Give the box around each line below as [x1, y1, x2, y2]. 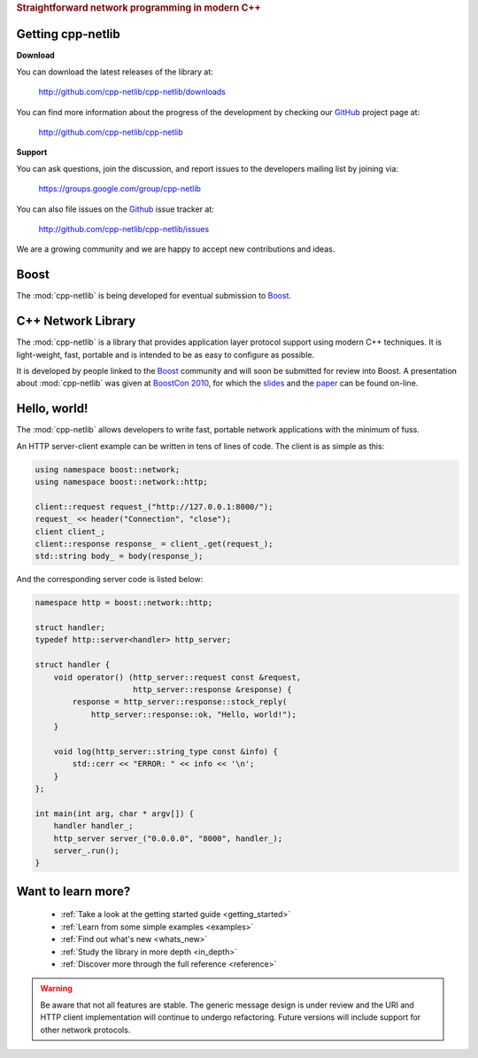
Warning [40, 984, 73, 994]
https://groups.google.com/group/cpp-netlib [38, 183, 201, 194]
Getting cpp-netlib [16, 27, 121, 42]
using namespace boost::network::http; [35, 477, 208, 486]
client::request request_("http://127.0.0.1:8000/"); [35, 502, 274, 511]
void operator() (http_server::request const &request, [53, 672, 302, 682]
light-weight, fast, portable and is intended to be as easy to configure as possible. [16, 349, 314, 360]
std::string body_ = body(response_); [35, 551, 204, 562]
